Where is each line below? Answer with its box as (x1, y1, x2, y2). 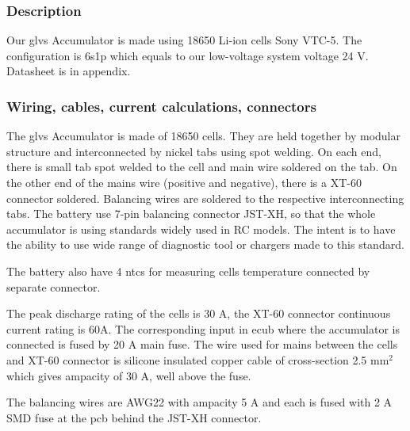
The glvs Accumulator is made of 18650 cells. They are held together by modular (6, 128, 400, 144)
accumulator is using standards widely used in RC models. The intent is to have (6, 220, 396, 237)
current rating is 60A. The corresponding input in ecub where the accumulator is (6, 320, 400, 337)
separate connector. (6, 278, 101, 295)
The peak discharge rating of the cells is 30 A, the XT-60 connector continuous (6, 305, 391, 322)
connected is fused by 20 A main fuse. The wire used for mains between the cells (6, 336, 398, 353)
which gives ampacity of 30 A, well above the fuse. (6, 367, 251, 383)
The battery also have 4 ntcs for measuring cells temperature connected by (6, 262, 370, 279)
